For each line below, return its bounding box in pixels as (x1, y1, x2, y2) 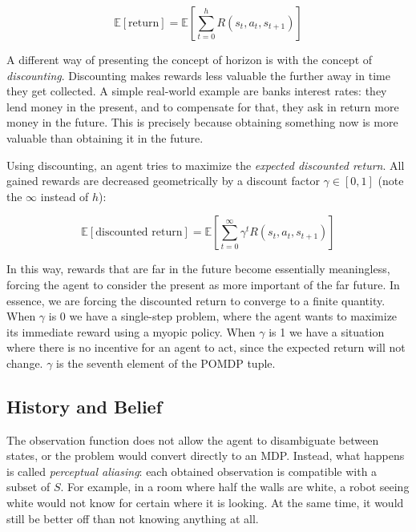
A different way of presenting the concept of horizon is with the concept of (6, 51, 373, 67)
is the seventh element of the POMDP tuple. (56, 354, 276, 371)
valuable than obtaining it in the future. (6, 129, 204, 146)
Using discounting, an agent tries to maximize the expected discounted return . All (6, 156, 405, 173)
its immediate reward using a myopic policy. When (6, 323, 256, 340)
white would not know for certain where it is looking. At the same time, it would (6, 494, 404, 511)
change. (6, 354, 43, 371)
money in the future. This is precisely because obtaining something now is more (6, 114, 398, 131)
